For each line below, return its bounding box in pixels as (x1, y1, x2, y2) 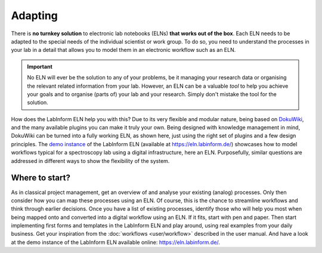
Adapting (11, 9, 58, 22)
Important (27, 63, 53, 70)
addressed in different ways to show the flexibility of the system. (11, 157, 170, 164)
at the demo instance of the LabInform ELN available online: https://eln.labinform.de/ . (11, 239, 221, 246)
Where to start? (11, 173, 71, 183)
